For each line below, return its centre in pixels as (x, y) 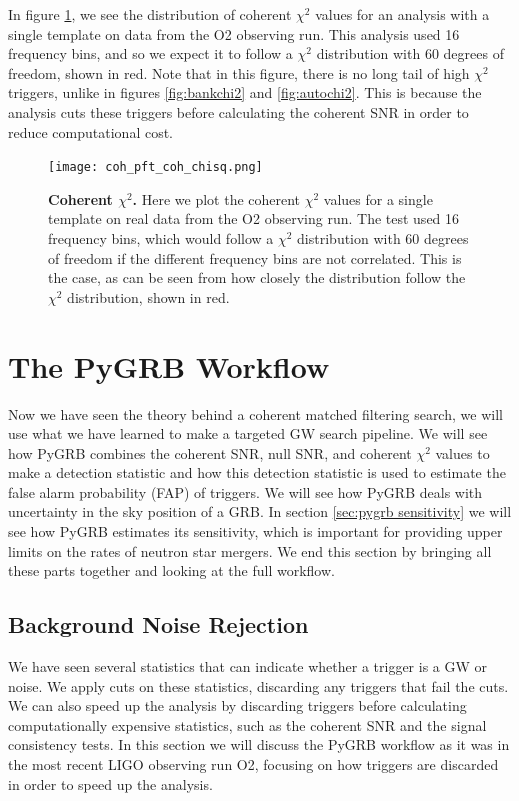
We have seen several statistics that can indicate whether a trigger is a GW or (248, 666)
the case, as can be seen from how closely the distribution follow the (257, 277)
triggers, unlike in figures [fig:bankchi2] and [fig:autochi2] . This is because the (245, 92)
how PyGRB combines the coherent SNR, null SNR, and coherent (210, 452)
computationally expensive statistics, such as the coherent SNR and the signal (247, 724)
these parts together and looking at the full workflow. (171, 570)
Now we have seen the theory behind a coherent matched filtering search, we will (255, 413)
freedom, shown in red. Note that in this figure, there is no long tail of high (239, 72)
